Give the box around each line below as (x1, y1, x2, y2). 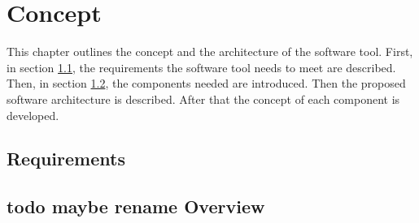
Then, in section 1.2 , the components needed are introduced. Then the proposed (7, 75, 406, 92)
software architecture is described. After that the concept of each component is (7, 90, 400, 107)
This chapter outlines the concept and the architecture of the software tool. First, (7, 43, 413, 60)
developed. (7, 106, 59, 123)
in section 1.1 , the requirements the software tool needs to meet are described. (7, 58, 396, 75)
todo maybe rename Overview (7, 194, 265, 219)
